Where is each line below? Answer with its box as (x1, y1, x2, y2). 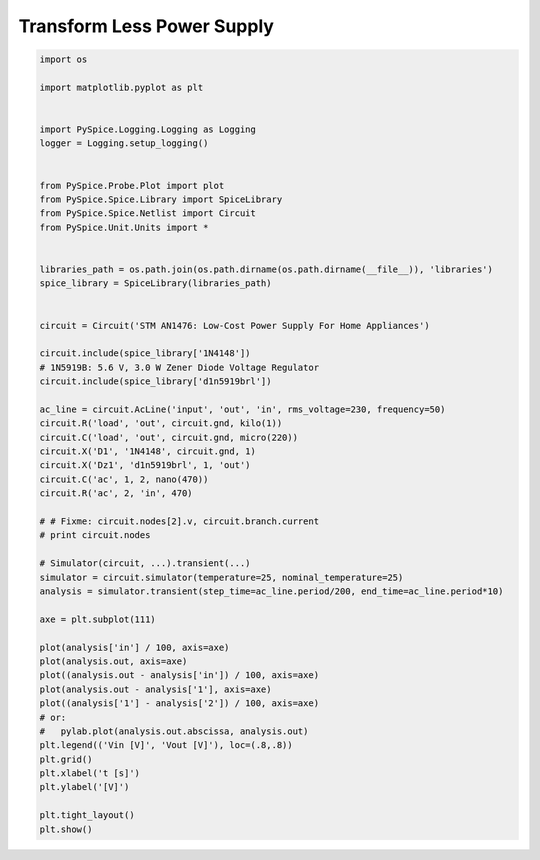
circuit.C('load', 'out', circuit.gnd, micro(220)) (39, 431, 299, 443)
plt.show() (39, 823, 93, 835)
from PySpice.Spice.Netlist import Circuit (39, 208, 257, 219)
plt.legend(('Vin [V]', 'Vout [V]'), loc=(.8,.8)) (39, 740, 294, 751)
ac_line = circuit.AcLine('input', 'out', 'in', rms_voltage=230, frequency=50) (39, 403, 446, 415)
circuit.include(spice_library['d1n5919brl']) (39, 376, 272, 387)
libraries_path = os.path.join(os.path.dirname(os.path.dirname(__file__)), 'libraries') (39, 264, 494, 275)
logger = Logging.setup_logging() (39, 138, 209, 149)
